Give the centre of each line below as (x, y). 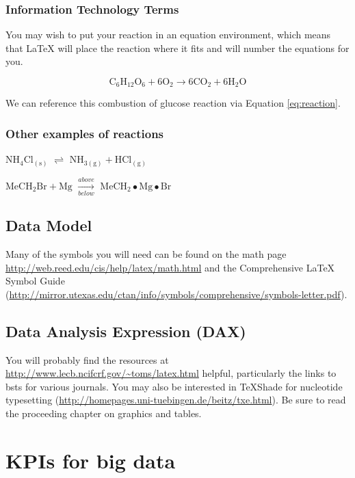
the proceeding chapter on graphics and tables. (104, 413)
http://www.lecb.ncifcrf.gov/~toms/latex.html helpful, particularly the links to (171, 373)
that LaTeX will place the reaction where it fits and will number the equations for (177, 48)
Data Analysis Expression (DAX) (126, 331)
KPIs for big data (91, 460)
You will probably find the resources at (87, 359)
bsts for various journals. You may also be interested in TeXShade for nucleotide (174, 386)
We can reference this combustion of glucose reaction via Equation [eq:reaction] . (173, 103)
